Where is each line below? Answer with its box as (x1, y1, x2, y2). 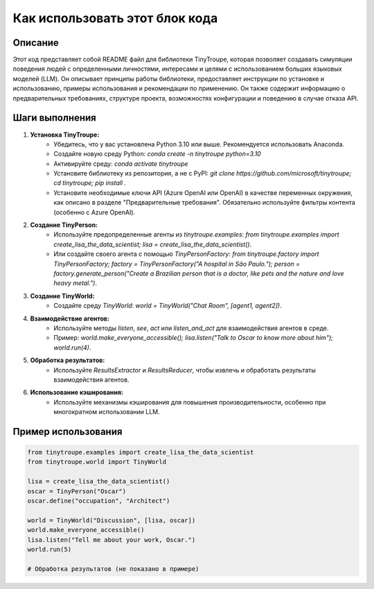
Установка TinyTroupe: (30, 130, 100, 139)
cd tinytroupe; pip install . (53, 179, 127, 187)
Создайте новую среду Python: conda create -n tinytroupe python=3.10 (53, 150, 261, 158)
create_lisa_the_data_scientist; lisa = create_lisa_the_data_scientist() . (53, 240, 252, 248)
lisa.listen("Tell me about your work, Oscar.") (27, 536, 196, 544)
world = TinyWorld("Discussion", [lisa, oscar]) (27, 516, 196, 524)
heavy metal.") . (53, 279, 97, 287)
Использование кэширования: (30, 389, 124, 397)
